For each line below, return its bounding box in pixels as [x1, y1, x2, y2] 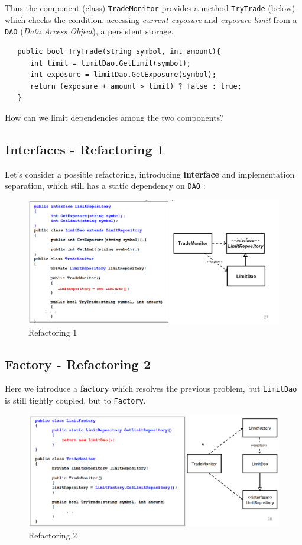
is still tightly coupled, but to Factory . [5, 394, 146, 407]
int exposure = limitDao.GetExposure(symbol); [30, 70, 216, 79]
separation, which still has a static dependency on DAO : [5, 179, 206, 192]
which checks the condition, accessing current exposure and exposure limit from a [5, 13, 297, 25]
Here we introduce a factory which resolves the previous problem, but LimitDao [5, 382, 297, 395]
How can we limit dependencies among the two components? [5, 111, 224, 123]
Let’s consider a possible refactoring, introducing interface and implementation [5, 167, 295, 180]
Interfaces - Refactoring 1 [5, 140, 164, 158]
